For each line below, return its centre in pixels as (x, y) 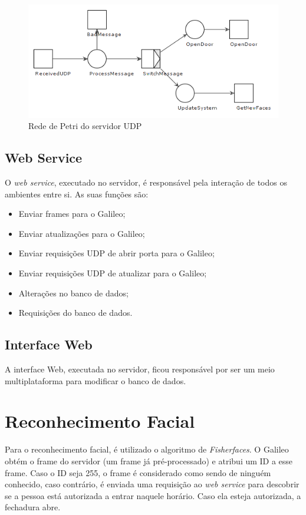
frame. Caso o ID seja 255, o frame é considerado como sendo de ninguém (138, 472)
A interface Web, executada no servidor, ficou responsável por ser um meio (140, 369)
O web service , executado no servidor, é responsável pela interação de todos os (146, 182)
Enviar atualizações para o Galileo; (82, 233)
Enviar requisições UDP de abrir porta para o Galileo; (116, 253)
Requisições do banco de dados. (75, 313)
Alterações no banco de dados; (73, 293)
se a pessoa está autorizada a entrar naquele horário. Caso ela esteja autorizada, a (153, 495)
